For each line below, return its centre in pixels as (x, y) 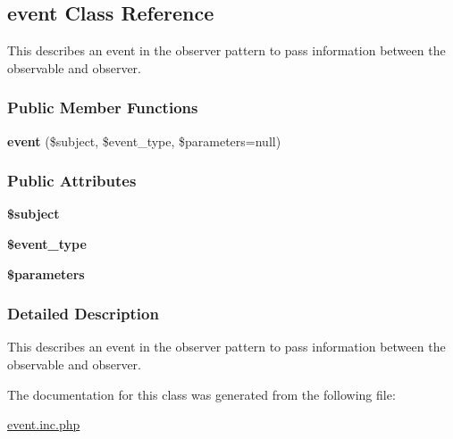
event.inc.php (44, 424)
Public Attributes (72, 181)
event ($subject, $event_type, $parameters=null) (144, 141)
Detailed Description (83, 314)
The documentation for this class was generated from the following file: (201, 394)
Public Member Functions (103, 108)
